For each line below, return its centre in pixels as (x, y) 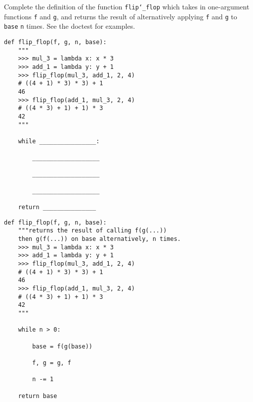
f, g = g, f (52, 363)
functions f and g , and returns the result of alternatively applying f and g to (121, 16)
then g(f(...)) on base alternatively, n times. (99, 239)
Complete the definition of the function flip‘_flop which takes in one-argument (127, 6)
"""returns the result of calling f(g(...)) (92, 231)
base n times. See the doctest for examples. (70, 26)
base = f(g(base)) (62, 346)
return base (38, 396)
